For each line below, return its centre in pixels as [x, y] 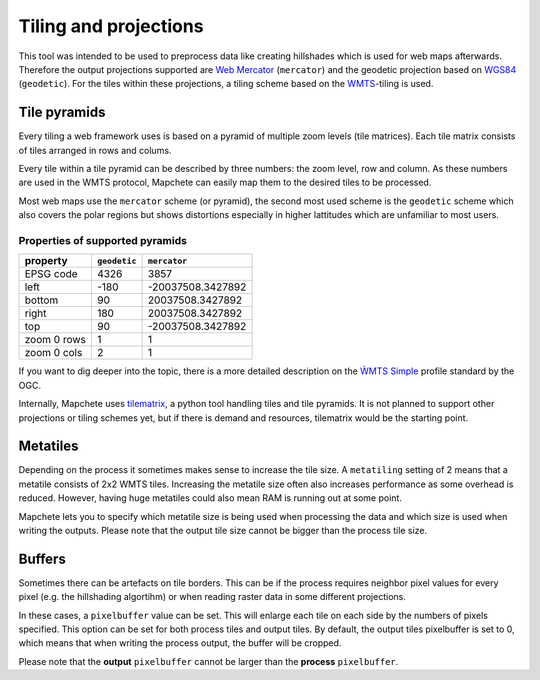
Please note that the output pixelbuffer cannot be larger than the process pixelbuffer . [208, 661]
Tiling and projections [111, 26]
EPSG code [51, 274]
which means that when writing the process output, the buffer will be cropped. [180, 643]
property [46, 261]
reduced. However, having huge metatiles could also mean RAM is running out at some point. [210, 498]
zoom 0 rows [55, 340]
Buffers [42, 558]
